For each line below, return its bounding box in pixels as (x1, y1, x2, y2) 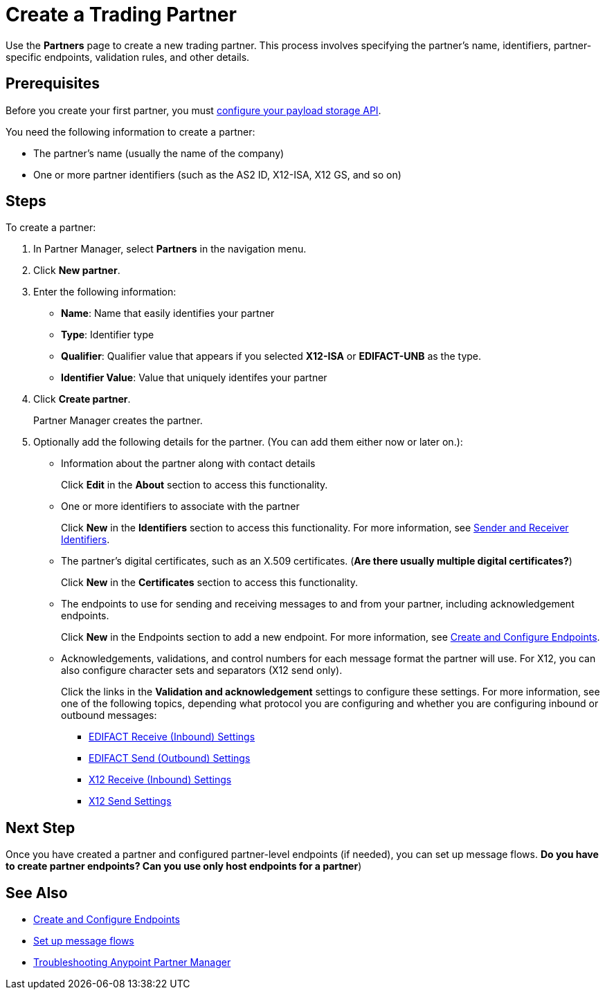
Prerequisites (6, 75, 100, 93)
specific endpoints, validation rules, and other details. (6, 51, 250, 63)
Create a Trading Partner (6, 3, 237, 26)
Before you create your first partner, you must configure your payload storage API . (6, 104, 381, 116)
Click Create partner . (33, 393, 131, 405)
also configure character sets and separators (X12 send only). (61, 664, 343, 677)
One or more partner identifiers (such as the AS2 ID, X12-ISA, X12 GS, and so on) (33, 168, 401, 181)
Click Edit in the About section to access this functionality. (61, 479, 328, 491)
